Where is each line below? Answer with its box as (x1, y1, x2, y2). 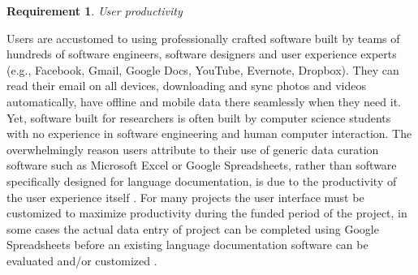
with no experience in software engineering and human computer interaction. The (6, 125, 412, 142)
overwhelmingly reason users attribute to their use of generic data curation (6, 140, 379, 157)
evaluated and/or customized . (6, 251, 157, 269)
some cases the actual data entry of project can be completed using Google (6, 220, 379, 237)
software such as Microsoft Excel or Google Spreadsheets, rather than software (6, 157, 397, 174)
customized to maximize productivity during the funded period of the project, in (6, 204, 407, 221)
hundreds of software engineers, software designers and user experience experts (6, 45, 397, 62)
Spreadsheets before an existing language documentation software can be (6, 236, 368, 253)
